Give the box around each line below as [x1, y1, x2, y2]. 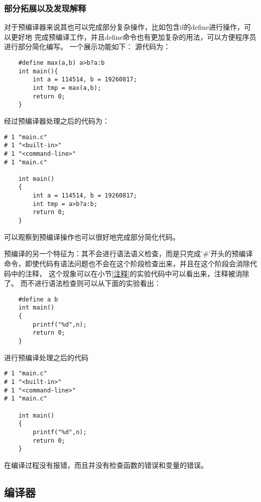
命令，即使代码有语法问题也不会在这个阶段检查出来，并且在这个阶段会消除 [4, 258, 250, 268]
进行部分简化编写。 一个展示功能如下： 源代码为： [4, 41, 171, 52]
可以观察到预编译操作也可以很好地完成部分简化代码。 [4, 231, 180, 242]
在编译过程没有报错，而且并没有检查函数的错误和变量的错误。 [4, 459, 208, 470]
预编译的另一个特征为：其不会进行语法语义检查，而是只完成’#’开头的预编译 [4, 248, 253, 259]
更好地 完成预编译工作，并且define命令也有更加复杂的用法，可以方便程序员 [11, 31, 256, 42]
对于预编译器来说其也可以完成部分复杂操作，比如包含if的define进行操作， [4, 22, 244, 32]
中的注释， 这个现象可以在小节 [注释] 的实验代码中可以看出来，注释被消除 [11, 268, 249, 278]
